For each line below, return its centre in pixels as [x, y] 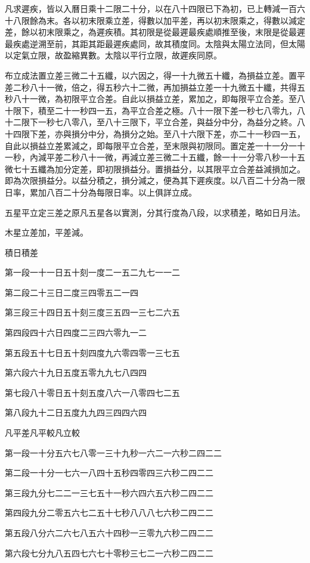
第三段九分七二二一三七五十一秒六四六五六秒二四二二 [109, 492]
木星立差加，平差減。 [46, 232]
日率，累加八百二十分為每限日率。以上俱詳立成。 [101, 192]
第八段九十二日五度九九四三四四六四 [76, 412]
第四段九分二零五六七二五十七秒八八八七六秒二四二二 [109, 513]
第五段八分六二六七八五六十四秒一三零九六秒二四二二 [109, 533]
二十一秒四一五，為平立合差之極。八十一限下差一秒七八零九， [176, 110]
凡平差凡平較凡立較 [42, 433]
